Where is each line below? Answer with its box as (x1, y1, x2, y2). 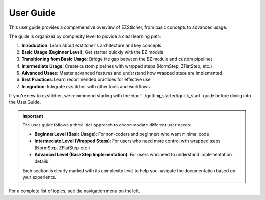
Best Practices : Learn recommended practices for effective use (21, 76, 151, 83)
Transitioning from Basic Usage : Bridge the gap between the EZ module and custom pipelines (21, 56, 213, 62)
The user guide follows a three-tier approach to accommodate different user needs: (22, 122, 191, 128)
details (34, 158, 49, 164)
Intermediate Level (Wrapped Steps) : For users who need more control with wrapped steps (34, 138, 221, 144)
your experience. (22, 174, 57, 180)
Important (22, 113, 44, 119)
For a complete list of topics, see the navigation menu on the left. (9, 188, 140, 194)
